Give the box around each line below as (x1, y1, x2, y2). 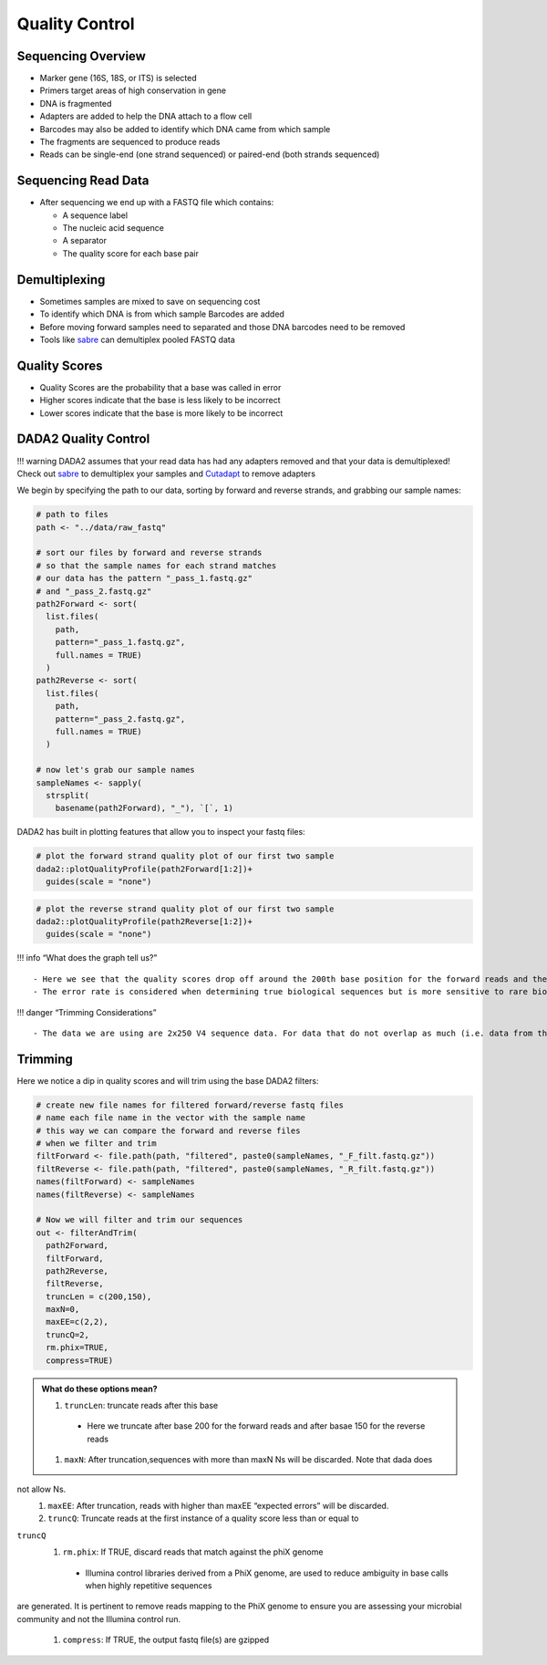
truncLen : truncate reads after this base (64, 1400, 219, 1411)
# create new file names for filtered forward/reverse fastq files (36, 1099, 345, 1110)
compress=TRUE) (46, 1355, 114, 1366)
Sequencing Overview (16, 48, 146, 64)
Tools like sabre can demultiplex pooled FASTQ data (39, 334, 236, 345)
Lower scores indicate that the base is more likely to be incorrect (39, 407, 284, 419)
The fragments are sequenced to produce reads (39, 137, 221, 148)
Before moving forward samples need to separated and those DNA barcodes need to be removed (39, 321, 406, 332)
